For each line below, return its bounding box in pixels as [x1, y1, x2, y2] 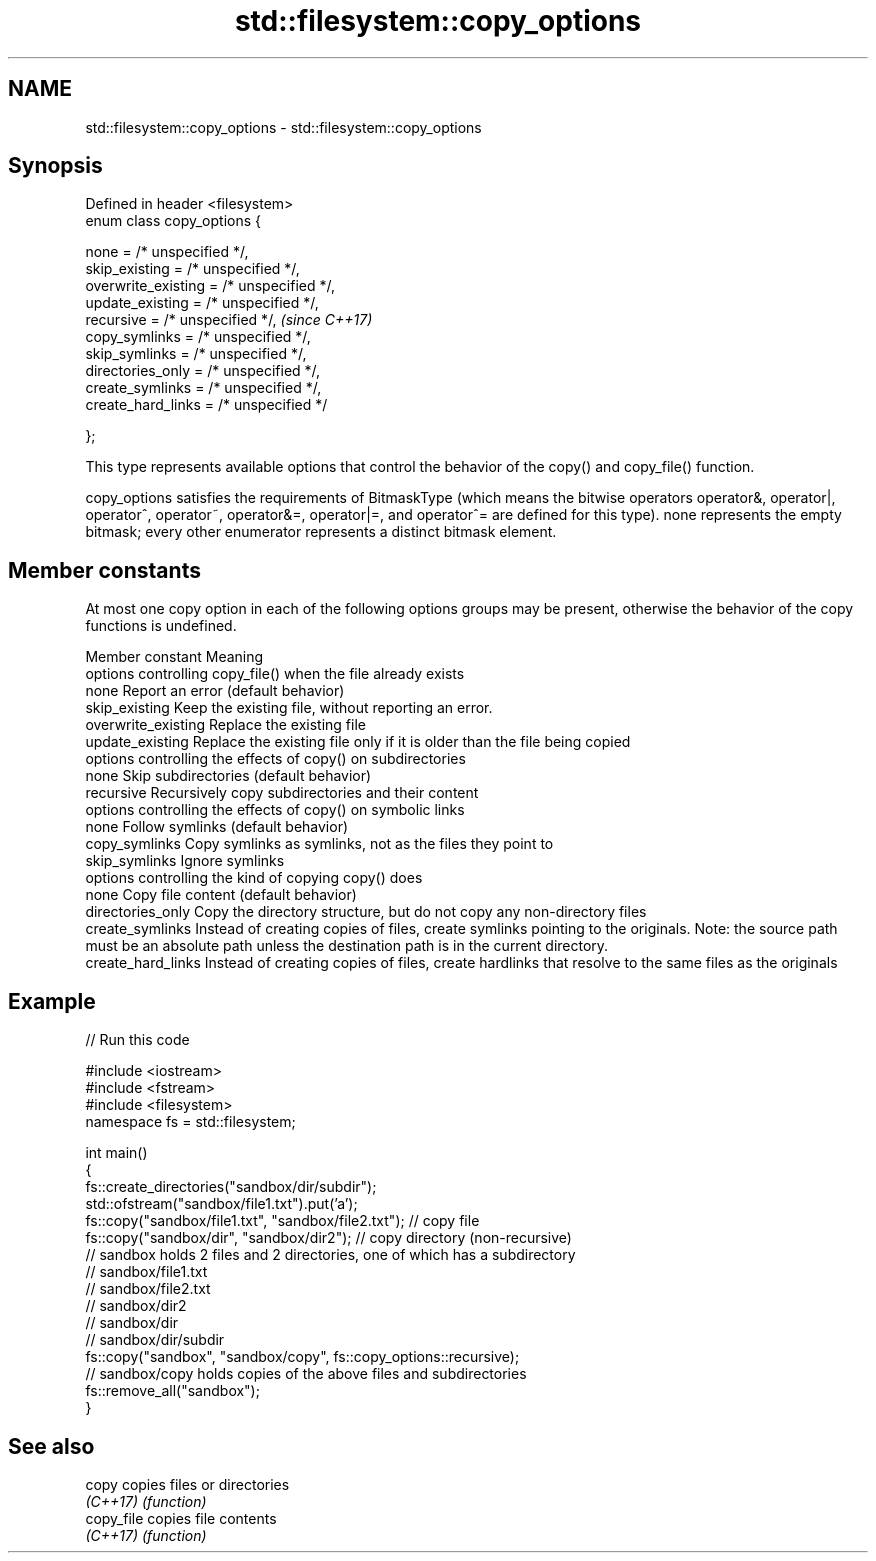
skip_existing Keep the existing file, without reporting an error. [85, 699, 493, 717]
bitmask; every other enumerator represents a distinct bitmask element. [85, 523, 557, 541]
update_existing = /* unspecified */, [85, 294, 319, 312]
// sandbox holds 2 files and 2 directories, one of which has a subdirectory [85, 1246, 576, 1264]
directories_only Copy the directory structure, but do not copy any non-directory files [85, 903, 647, 921]
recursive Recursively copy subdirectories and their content [85, 784, 479, 802]
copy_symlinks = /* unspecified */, [85, 328, 311, 346]
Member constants [8, 557, 201, 583]
